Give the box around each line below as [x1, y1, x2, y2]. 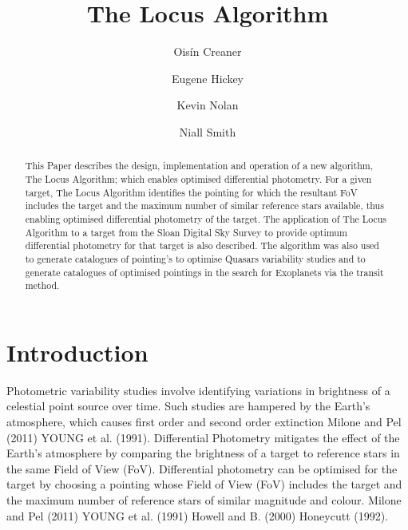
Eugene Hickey [171, 69, 244, 86]
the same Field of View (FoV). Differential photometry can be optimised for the [6, 460, 398, 477]
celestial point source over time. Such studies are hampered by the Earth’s [6, 397, 370, 414]
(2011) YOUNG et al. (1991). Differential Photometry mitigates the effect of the [6, 429, 400, 445]
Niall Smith [179, 123, 236, 140]
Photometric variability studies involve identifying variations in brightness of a [6, 382, 390, 398]
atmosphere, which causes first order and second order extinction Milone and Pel [6, 413, 402, 429]
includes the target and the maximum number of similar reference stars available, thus [25, 199, 384, 212]
